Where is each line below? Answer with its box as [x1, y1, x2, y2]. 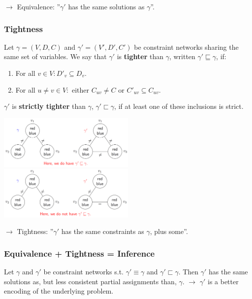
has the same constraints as [61, 226, 144, 236]
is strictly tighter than [12, 101, 86, 111]
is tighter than [117, 51, 164, 62]
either [72, 84, 90, 95]
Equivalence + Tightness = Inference [4, 247, 155, 259]
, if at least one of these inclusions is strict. [114, 101, 244, 111]
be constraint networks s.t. [43, 266, 124, 277]
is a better [207, 276, 239, 286]
